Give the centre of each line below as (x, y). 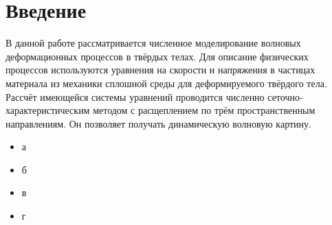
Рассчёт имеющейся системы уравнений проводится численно (135, 96)
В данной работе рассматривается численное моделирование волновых (153, 43)
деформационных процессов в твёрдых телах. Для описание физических (157, 56)
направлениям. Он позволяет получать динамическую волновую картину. (158, 123)
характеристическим (48, 110)
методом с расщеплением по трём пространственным (204, 110)
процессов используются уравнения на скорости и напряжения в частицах (161, 70)
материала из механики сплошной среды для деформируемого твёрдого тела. (166, 83)
